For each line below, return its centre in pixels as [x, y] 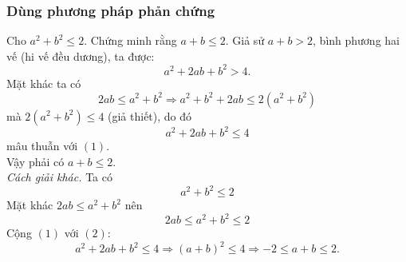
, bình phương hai [356, 40]
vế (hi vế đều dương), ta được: [81, 56]
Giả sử [248, 40]
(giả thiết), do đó [150, 115]
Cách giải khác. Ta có [59, 177]
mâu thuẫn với [42, 145]
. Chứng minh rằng [130, 40]
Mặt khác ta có [44, 83]
